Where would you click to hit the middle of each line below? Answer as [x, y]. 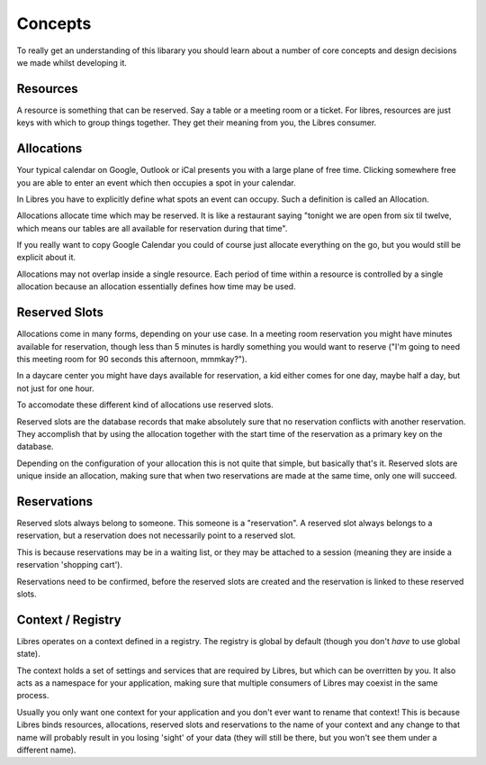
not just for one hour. [55, 388]
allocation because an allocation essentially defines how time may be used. [156, 287]
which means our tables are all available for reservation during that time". [152, 228]
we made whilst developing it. [72, 62]
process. [33, 696]
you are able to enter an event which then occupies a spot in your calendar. [156, 182]
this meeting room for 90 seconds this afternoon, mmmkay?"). [132, 359]
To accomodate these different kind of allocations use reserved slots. [145, 405]
